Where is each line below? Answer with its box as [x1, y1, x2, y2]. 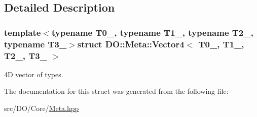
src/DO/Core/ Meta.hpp [4, 103, 79, 113]
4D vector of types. [4, 69, 63, 79]
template [4, 26, 41, 38]
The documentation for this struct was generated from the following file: [4, 86, 229, 96]
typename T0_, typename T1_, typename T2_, [51, 26, 253, 38]
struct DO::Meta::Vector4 [77, 37, 185, 50]
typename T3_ [4, 37, 67, 50]
